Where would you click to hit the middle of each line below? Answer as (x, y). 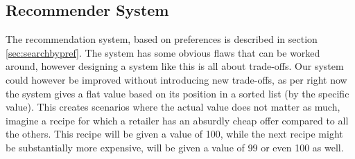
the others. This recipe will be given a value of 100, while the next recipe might (174, 134)
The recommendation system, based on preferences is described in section (162, 39)
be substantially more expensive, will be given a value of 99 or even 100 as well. (175, 147)
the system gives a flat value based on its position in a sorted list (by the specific (177, 93)
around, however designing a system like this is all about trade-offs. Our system (175, 66)
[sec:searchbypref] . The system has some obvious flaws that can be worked (163, 52)
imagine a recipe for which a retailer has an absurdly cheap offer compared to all (177, 120)
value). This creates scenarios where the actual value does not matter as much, (173, 107)
